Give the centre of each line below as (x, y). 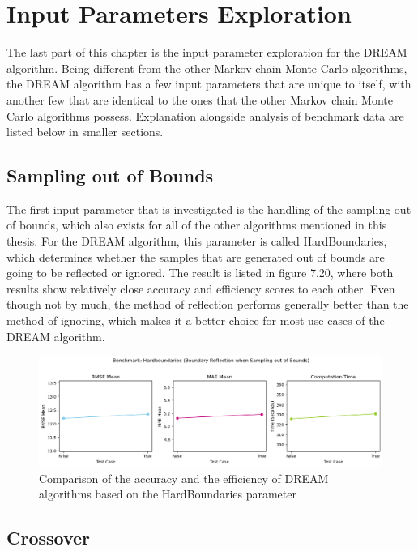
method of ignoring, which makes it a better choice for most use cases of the (196, 320)
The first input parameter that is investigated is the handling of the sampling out (209, 209)
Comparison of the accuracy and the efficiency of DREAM (184, 478)
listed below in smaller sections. (85, 132)
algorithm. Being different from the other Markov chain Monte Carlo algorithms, (207, 68)
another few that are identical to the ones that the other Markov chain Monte (200, 99)
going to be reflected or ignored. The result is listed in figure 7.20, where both (200, 273)
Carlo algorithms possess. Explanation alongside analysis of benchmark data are (205, 115)
